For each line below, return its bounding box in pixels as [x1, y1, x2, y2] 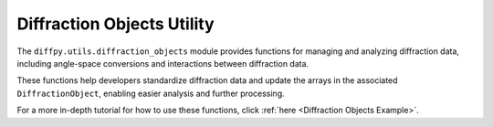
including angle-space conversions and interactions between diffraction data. [16, 58, 309, 69]
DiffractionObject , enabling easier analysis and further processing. [16, 88, 285, 99]
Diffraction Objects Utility [16, 14, 215, 34]
